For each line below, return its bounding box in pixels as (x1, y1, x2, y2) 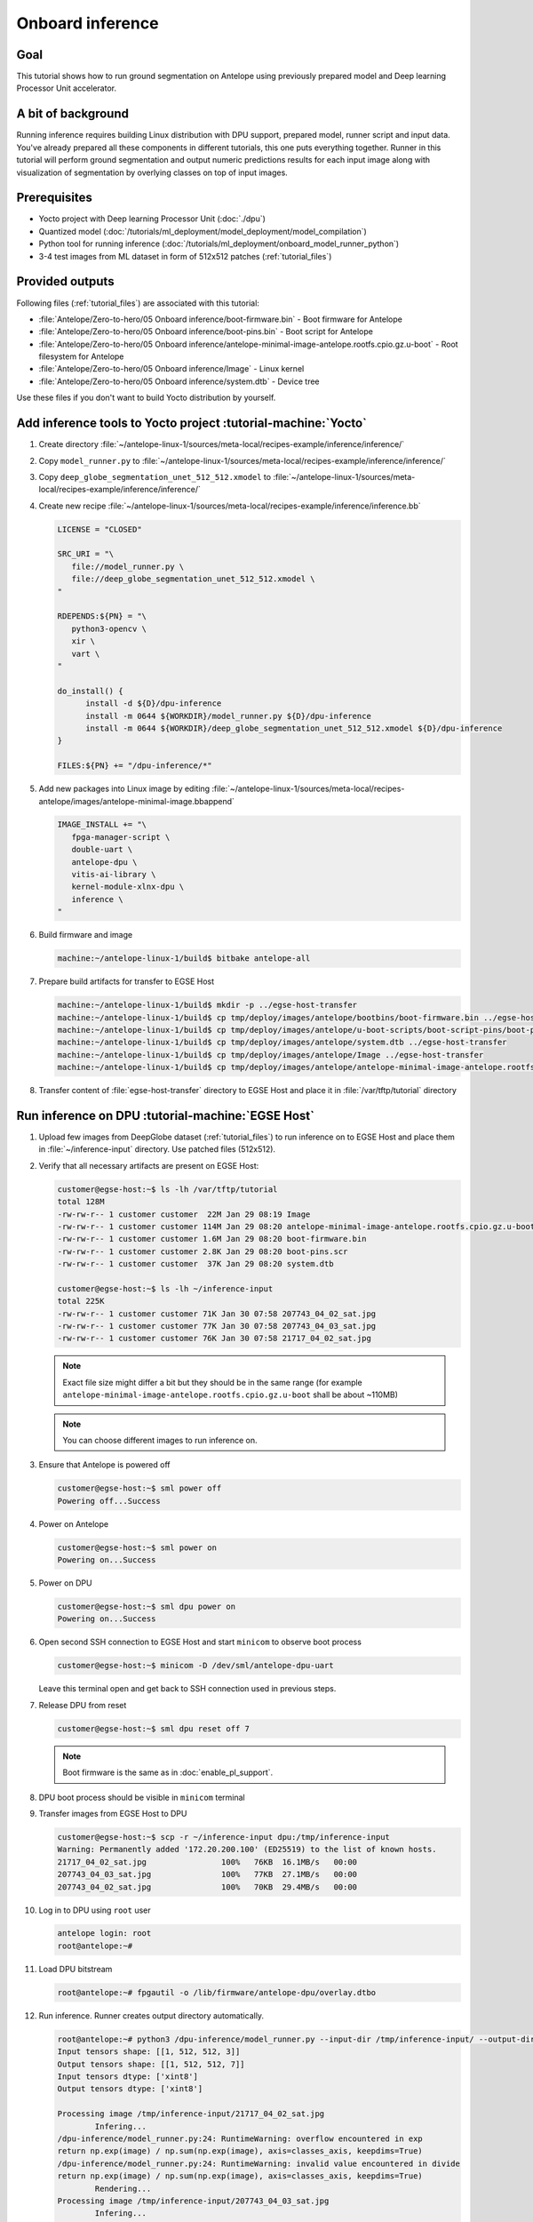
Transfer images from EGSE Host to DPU (38, 1808, 187, 1818)
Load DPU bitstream (38, 1963, 113, 1974)
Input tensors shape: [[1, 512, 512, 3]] (57, 2047, 241, 2057)
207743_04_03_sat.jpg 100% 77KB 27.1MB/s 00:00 (57, 1869, 358, 1880)
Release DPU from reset (38, 1699, 127, 1710)
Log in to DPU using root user (38, 1905, 151, 1915)
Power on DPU (38, 1578, 92, 1588)
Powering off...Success (57, 1496, 162, 1506)
